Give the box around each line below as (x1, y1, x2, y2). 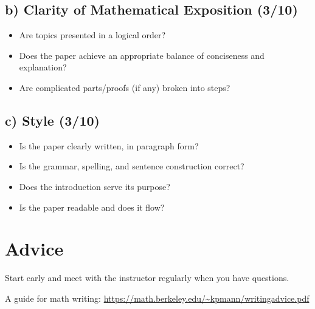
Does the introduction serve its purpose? (19, 180, 170, 192)
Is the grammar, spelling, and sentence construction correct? (19, 160, 244, 172)
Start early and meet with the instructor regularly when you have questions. (5, 271, 289, 284)
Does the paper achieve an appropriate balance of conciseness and (19, 49, 265, 61)
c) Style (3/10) (5, 110, 100, 129)
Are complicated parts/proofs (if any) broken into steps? (19, 81, 230, 93)
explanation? (19, 61, 67, 73)
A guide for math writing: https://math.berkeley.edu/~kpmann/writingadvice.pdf (5, 291, 310, 304)
